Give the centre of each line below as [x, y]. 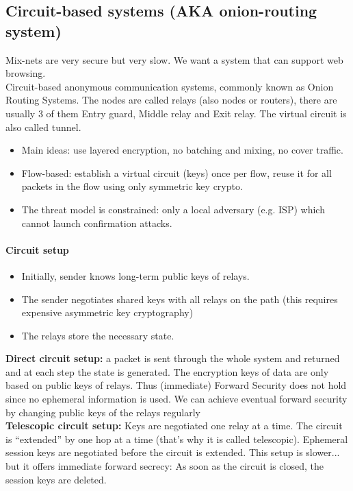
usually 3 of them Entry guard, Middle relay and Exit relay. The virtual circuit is [176, 113]
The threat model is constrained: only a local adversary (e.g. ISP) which [173, 209]
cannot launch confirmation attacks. [97, 223]
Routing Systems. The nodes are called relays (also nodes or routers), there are [171, 100]
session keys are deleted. [56, 479]
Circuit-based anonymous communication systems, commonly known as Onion [170, 86]
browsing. [26, 73]
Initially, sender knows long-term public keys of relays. [135, 275]
